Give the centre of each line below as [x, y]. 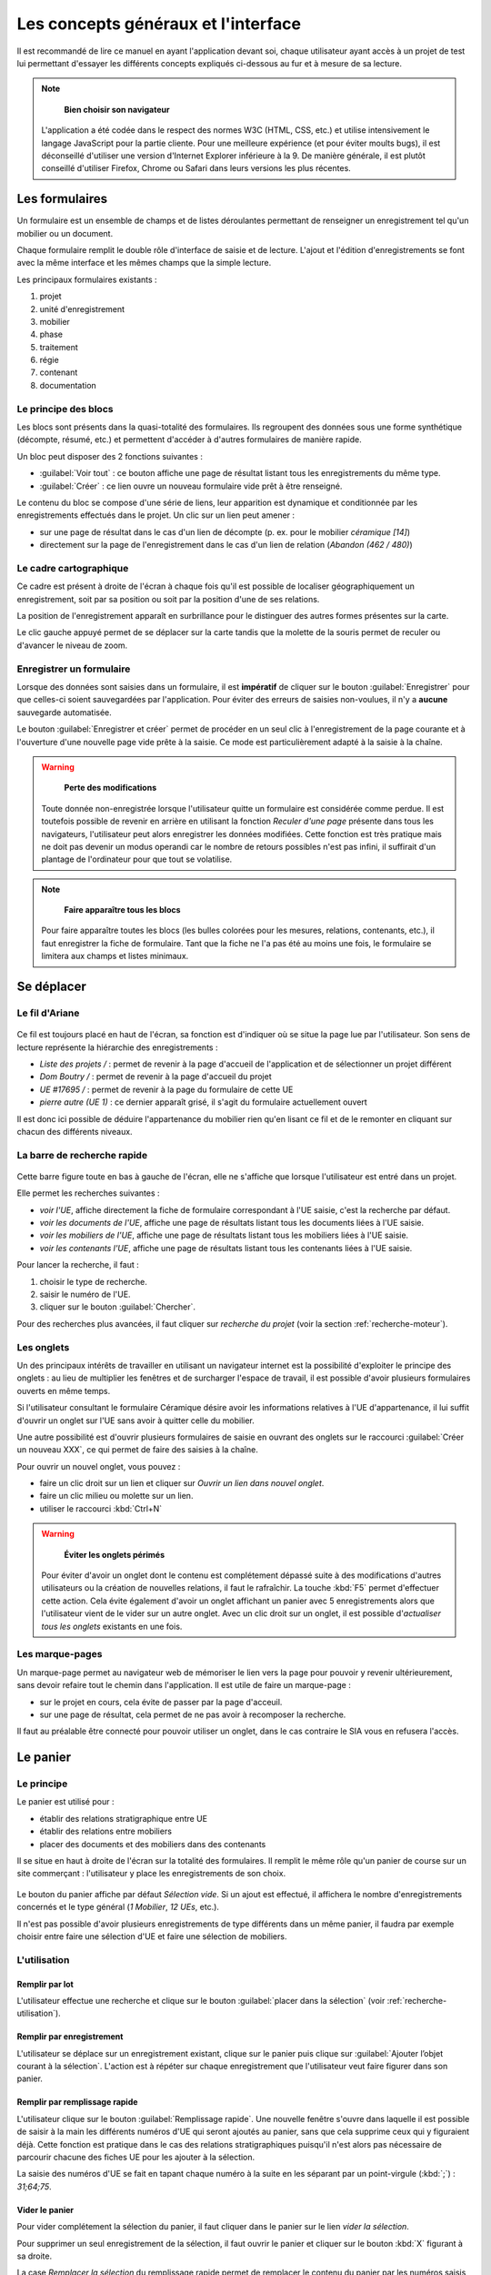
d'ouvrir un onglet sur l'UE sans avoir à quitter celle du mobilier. [135, 1421]
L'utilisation [43, 1959]
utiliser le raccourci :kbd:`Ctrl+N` [101, 1508]
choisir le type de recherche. [93, 1281]
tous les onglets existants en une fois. [112, 1626]
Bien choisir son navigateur [117, 109]
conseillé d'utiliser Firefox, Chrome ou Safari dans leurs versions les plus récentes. [196, 168]
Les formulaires [62, 199]
